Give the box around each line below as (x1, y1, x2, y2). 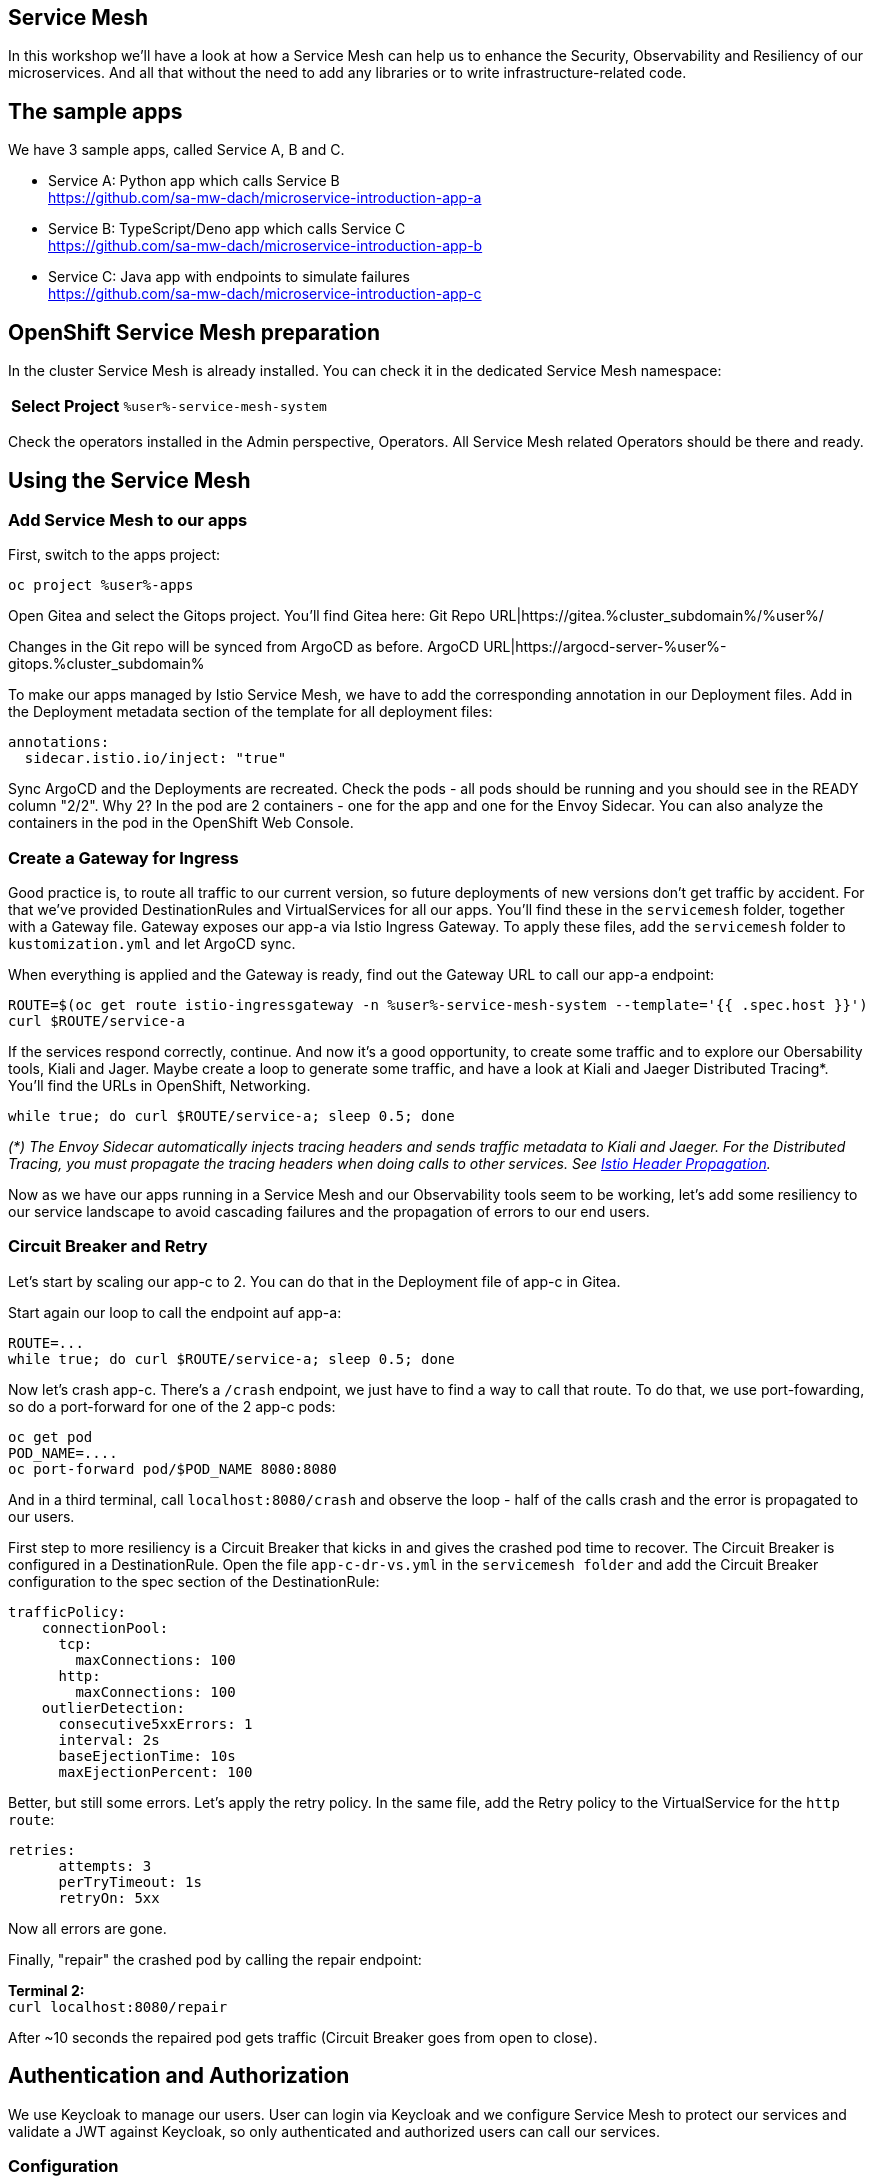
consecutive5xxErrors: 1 (58, 1715, 253, 1732)
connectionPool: (41, 1619, 169, 1636)
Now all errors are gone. (8, 1919, 167, 1937)
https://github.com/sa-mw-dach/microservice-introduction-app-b (48, 237, 483, 255)
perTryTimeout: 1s (58, 1873, 202, 1890)
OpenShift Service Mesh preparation (8, 319, 381, 345)
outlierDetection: (41, 1699, 186, 1716)
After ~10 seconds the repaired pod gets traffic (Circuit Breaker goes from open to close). (8, 2028, 598, 2046)
